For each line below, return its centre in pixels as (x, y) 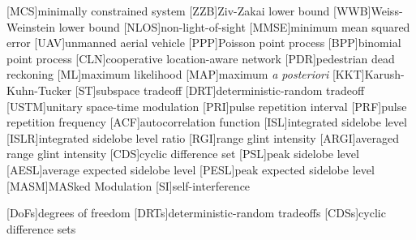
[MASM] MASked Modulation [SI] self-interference (129, 185)
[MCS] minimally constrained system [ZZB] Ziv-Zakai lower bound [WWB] (189, 11)
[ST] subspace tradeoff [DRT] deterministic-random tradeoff (220, 90)
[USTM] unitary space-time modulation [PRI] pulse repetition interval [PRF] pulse (207, 106)
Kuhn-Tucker (39, 90)
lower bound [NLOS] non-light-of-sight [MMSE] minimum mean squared (234, 26)
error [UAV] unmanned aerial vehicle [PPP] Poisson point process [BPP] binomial (204, 43)
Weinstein (31, 26)
